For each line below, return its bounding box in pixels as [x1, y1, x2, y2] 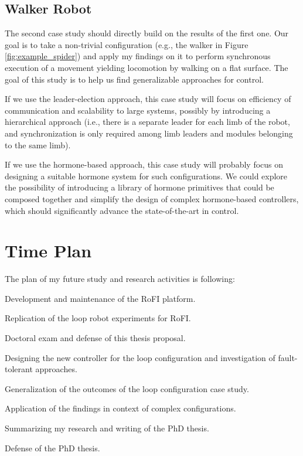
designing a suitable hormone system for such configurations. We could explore [5, 169, 288, 182]
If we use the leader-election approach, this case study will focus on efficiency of [5, 93, 291, 105]
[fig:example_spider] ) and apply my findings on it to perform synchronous [5, 50, 271, 62]
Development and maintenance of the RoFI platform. [5, 292, 196, 304]
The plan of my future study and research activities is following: [5, 273, 235, 285]
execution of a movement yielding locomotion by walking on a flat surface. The [5, 61, 288, 73]
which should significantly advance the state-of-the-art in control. [5, 204, 239, 216]
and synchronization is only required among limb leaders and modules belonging [5, 127, 293, 139]
